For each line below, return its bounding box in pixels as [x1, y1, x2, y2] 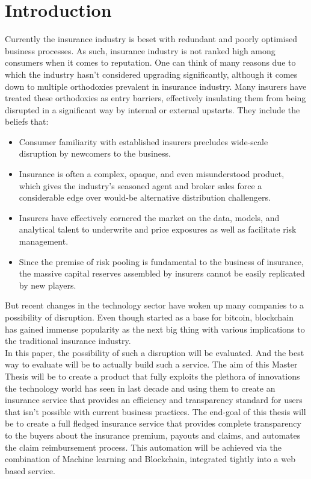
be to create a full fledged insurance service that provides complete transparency [5, 417, 301, 430]
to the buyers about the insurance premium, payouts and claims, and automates [5, 428, 301, 441]
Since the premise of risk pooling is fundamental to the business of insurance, [19, 255, 304, 268]
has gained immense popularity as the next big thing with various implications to [5, 322, 305, 335]
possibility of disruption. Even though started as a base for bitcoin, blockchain [5, 311, 294, 323]
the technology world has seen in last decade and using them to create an [5, 381, 276, 394]
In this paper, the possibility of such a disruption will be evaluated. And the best [5, 346, 304, 358]
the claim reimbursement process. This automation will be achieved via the [5, 440, 282, 453]
